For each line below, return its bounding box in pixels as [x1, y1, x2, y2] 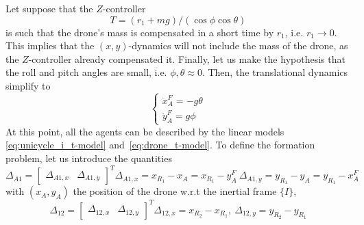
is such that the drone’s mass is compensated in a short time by [5, 25, 274, 39]
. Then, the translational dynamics [202, 65, 348, 79]
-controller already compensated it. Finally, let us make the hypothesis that [28, 51, 345, 66]
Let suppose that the [5, 1, 93, 15]
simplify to [5, 78, 51, 92]
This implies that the [5, 38, 95, 53]
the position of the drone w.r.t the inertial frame [73, 184, 277, 198]
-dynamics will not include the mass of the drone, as [128, 38, 348, 53]
